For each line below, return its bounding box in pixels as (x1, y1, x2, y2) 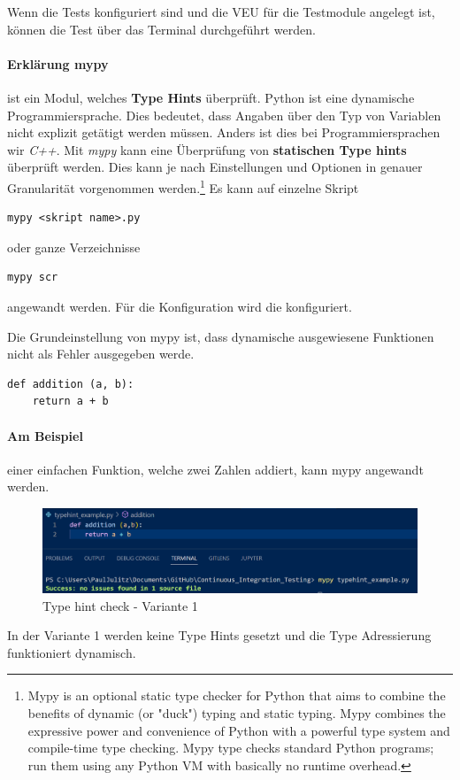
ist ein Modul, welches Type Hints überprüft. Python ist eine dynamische (7, 88, 415, 106)
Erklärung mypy (7, 54, 109, 73)
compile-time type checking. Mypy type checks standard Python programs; (27, 738, 434, 757)
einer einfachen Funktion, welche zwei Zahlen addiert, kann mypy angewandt (7, 460, 424, 478)
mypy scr (7, 271, 58, 284)
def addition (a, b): (7, 377, 134, 390)
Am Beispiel (7, 426, 83, 444)
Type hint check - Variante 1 (42, 596, 198, 614)
